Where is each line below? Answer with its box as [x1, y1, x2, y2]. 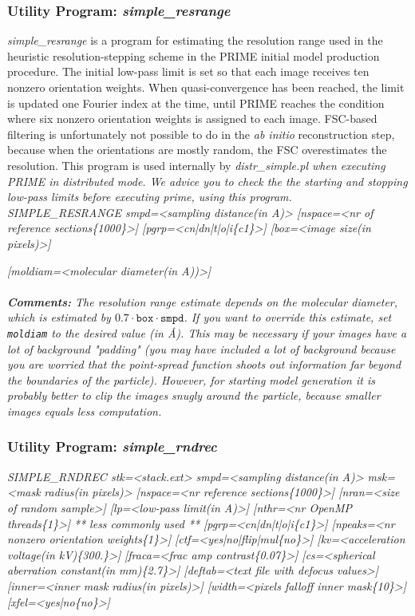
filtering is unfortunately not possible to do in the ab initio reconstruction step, [7, 125, 395, 142]
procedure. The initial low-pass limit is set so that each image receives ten [7, 63, 370, 80]
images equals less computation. [7, 402, 162, 419]
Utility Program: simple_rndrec [7, 436, 217, 456]
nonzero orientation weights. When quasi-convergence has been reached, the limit [7, 79, 405, 95]
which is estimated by [7, 309, 111, 326]
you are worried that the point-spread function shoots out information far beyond [7, 356, 401, 373]
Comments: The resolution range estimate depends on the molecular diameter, [7, 293, 398, 310]
